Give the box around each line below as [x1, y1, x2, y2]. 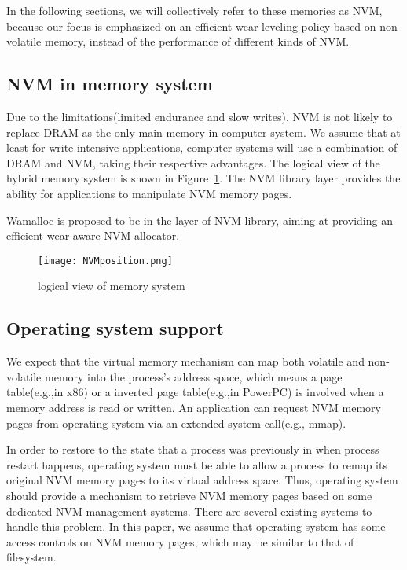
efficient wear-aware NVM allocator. [6, 227, 180, 244]
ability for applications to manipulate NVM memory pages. [6, 185, 292, 201]
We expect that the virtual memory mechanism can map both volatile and [6, 353, 365, 370]
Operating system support [6, 316, 224, 340]
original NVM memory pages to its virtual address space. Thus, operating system [6, 472, 398, 488]
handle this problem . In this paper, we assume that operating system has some [6, 518, 386, 535]
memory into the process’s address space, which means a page [44, 368, 343, 384]
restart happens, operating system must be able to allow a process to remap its [6, 456, 387, 473]
